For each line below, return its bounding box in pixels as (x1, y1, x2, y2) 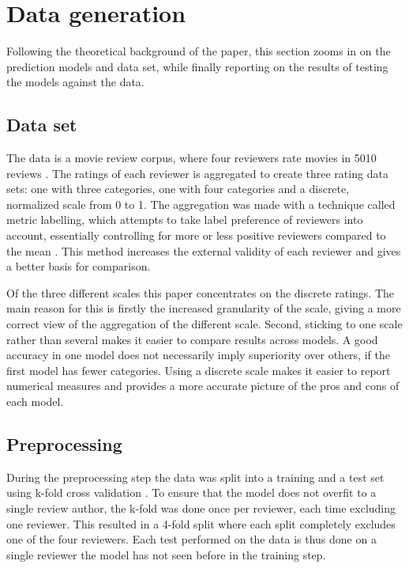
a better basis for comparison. (6, 258, 151, 275)
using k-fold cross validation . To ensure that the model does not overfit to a (6, 484, 377, 501)
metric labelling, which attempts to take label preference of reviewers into (6, 211, 363, 228)
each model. (6, 393, 64, 410)
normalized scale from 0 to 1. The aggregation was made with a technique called (6, 195, 396, 212)
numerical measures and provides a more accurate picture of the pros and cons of (6, 377, 400, 394)
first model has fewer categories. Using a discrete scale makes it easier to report (6, 362, 391, 378)
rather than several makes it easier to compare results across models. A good (6, 331, 378, 347)
